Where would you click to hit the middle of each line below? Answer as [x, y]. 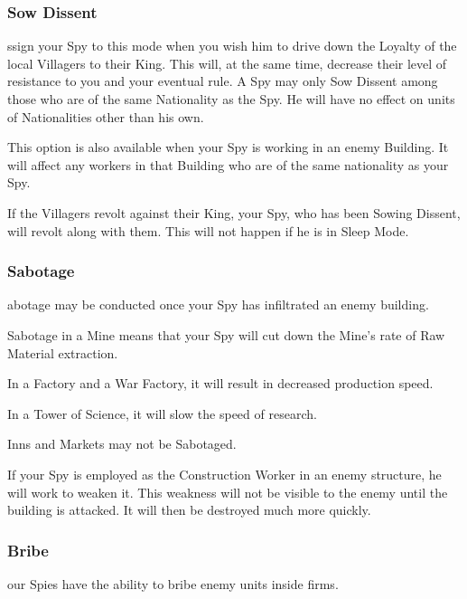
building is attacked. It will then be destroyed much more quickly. [189, 510]
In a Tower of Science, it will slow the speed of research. [162, 413]
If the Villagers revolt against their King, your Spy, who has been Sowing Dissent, [234, 212]
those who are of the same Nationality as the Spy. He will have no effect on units [231, 99]
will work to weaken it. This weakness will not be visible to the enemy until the [228, 492]
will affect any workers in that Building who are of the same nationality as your [228, 164]
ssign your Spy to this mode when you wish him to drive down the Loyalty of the [232, 46]
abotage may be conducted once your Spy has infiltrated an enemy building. [218, 304]
